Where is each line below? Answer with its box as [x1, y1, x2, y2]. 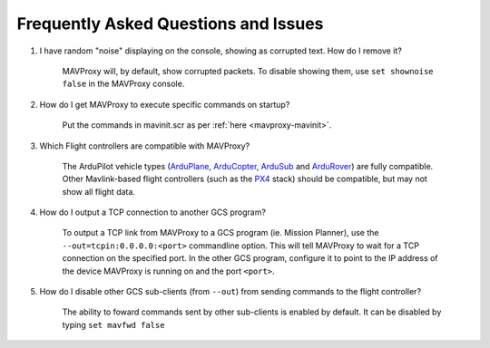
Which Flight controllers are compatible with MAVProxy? [39, 140, 250, 151]
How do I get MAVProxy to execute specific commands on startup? [39, 99, 290, 110]
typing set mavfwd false [62, 319, 165, 330]
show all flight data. [62, 186, 136, 197]
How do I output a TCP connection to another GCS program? [39, 207, 267, 217]
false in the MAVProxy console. [62, 78, 185, 90]
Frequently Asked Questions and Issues [16, 14, 324, 34]
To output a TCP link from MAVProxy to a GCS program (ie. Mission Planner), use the [62, 227, 379, 238]
